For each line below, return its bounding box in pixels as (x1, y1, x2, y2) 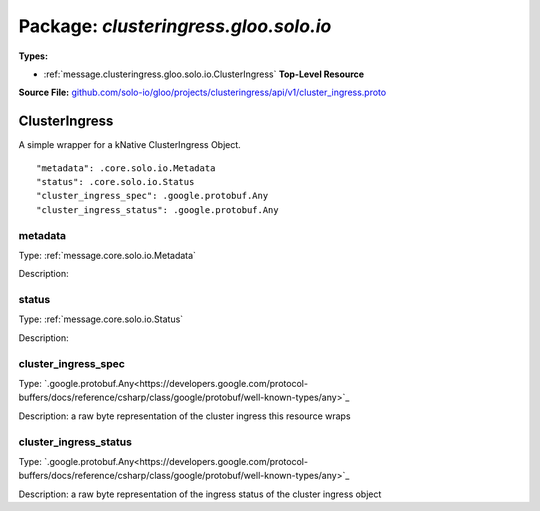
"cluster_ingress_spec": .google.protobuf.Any (36, 190, 269, 202)
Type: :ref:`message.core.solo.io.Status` (18, 313, 184, 325)
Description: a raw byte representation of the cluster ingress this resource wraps (18, 410, 351, 422)
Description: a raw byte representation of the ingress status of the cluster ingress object (18, 488, 382, 500)
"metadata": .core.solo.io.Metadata (36, 162, 216, 174)
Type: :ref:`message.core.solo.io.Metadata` (18, 249, 197, 261)
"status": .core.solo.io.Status (36, 176, 195, 188)
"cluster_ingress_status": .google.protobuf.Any (36, 204, 279, 215)
